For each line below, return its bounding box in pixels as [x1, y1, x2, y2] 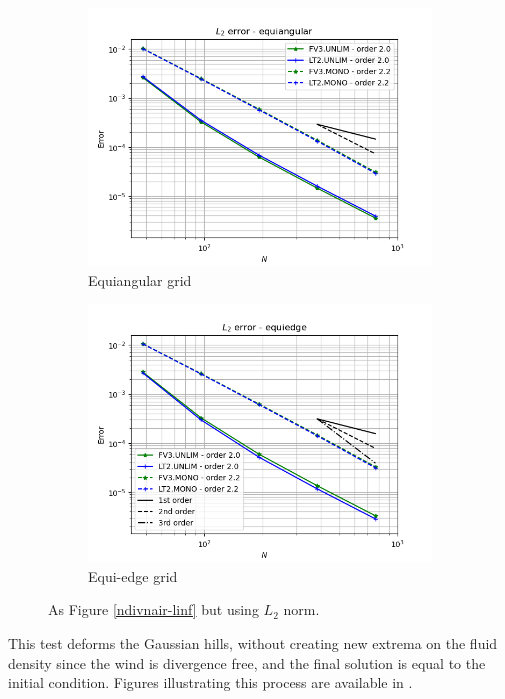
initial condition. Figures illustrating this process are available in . [8, 672, 413, 693]
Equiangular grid [88, 269, 192, 290]
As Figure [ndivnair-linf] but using [48, 599, 259, 620]
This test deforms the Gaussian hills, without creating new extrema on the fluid [8, 632, 498, 653]
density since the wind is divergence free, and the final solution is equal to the [8, 652, 486, 673]
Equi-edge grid [88, 565, 178, 586]
